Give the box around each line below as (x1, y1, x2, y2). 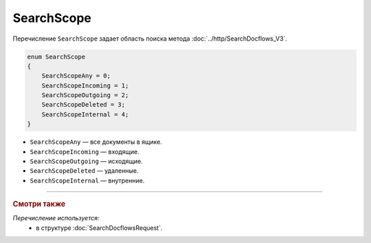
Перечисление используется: (12, 214, 100, 222)
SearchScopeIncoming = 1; (41, 81, 129, 89)
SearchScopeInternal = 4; (41, 110, 129, 118)
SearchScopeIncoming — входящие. (30, 147, 140, 156)
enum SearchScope (27, 52, 86, 61)
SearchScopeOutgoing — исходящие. (30, 157, 144, 165)
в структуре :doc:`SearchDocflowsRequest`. (36, 224, 163, 232)
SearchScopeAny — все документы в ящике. (30, 138, 163, 146)
